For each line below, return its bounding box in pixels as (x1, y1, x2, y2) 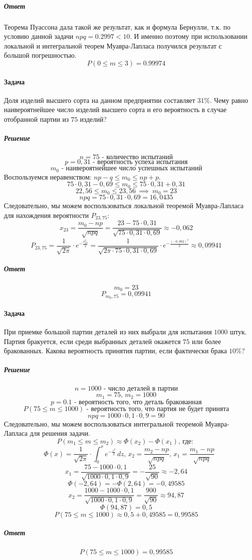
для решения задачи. (30, 428, 90, 438)
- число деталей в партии (103, 385, 178, 393)
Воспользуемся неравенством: (4, 171, 92, 181)
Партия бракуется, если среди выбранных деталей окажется (4, 336, 181, 346)
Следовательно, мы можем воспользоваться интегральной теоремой (4, 418, 203, 428)
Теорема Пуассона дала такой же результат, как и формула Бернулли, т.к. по (4, 21, 231, 32)
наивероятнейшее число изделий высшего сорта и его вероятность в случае (4, 104, 227, 115)
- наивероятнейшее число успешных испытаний (61, 165, 202, 172)
